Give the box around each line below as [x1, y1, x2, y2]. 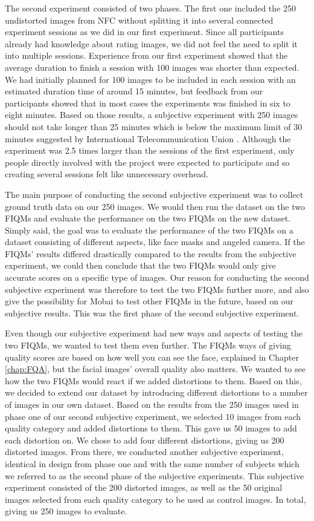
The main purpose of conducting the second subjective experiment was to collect [5, 188, 304, 200]
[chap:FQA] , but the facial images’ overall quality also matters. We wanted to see [5, 362, 306, 375]
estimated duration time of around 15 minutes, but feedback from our [5, 85, 263, 97]
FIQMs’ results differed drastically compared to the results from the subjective [5, 247, 296, 260]
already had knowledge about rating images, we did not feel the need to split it [5, 37, 298, 50]
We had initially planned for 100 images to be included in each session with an [5, 73, 296, 85]
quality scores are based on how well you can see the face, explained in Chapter [5, 350, 299, 363]
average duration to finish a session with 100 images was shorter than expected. [5, 61, 300, 73]
